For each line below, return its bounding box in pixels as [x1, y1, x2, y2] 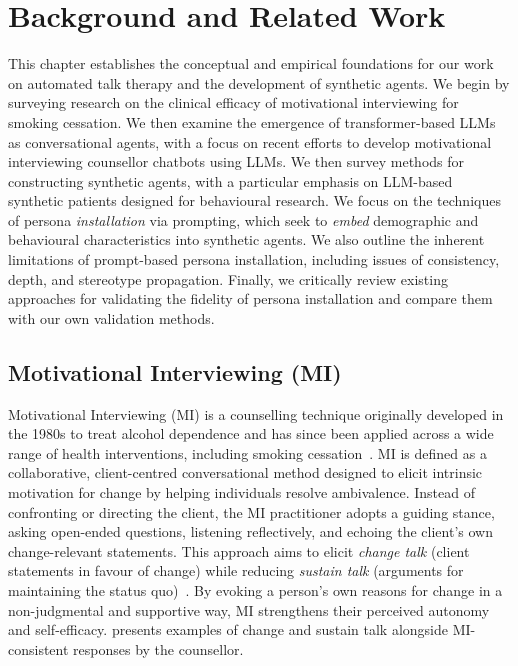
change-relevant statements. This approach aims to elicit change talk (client [8, 540, 470, 561]
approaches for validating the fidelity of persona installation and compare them [8, 288, 493, 309]
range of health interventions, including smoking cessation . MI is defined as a [8, 442, 487, 463]
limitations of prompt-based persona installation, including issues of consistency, [8, 249, 500, 270]
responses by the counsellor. [73, 638, 244, 659]
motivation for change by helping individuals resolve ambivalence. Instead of [8, 482, 475, 503]
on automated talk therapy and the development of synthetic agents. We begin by [8, 72, 510, 93]
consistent [8, 638, 69, 659]
